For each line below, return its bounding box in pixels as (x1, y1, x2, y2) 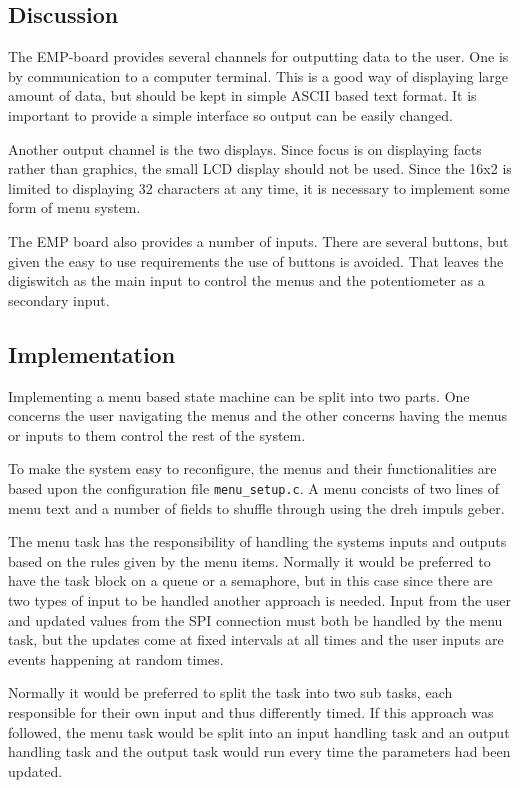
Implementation (8, 338, 176, 369)
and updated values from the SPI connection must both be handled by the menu (8, 609, 503, 630)
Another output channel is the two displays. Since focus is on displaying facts (8, 138, 482, 159)
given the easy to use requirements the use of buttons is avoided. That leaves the (8, 250, 504, 271)
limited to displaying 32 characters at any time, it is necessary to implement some (8, 177, 510, 198)
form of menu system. (8, 197, 141, 218)
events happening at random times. (8, 648, 224, 669)
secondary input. (8, 289, 110, 310)
